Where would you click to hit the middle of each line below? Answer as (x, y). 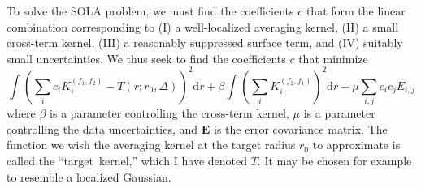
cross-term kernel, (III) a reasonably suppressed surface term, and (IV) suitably (205, 43)
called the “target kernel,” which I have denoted (127, 160)
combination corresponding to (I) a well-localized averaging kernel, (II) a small (203, 26)
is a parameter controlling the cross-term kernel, (169, 113)
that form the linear (356, 11)
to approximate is (356, 145)
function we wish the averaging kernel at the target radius (151, 145)
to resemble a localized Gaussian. (89, 176)
